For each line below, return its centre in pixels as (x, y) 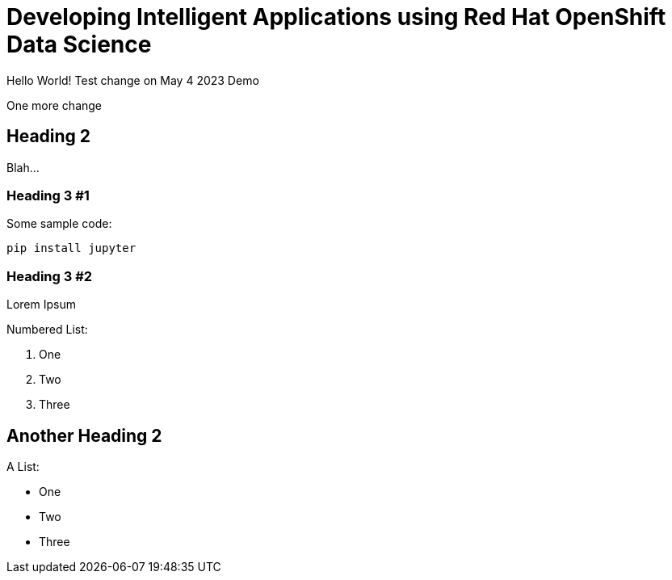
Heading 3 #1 (48, 195)
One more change (55, 105)
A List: (23, 466)
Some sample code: (59, 224)
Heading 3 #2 (50, 276)
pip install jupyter (71, 248)
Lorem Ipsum (41, 305)
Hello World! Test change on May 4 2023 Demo (133, 80)
